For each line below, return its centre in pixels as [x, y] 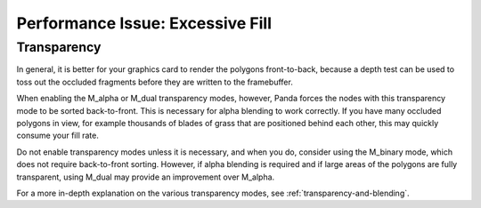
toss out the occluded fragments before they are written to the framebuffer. [155, 82]
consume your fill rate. [58, 136]
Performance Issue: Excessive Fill [144, 23]
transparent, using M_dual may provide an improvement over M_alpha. [146, 177]
